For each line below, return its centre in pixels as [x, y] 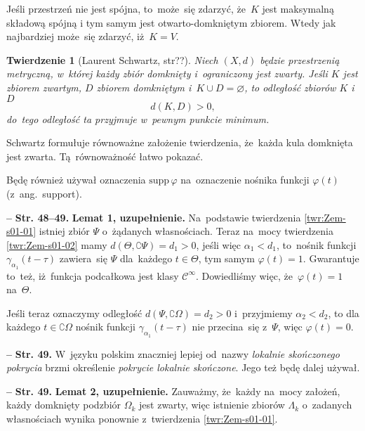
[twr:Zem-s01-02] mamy [57, 244]
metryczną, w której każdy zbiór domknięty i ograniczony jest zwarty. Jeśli [167, 73]
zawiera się [83, 258]
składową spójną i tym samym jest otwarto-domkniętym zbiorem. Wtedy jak [171, 22]
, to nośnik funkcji [317, 244]
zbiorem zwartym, [44, 87]
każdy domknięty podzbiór [64, 405]
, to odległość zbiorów [290, 87]
